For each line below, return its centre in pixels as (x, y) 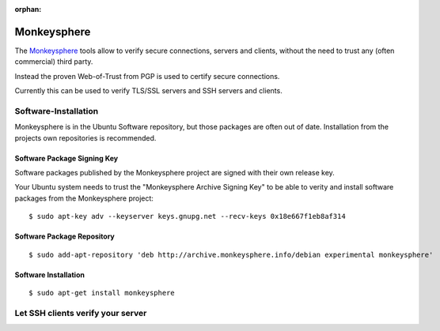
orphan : (28, 9)
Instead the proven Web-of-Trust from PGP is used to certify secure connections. (147, 76)
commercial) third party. (54, 62)
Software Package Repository (64, 236)
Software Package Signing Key (66, 158)
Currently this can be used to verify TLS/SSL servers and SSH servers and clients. (148, 91)
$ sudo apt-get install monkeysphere (102, 293)
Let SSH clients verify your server (81, 313)
